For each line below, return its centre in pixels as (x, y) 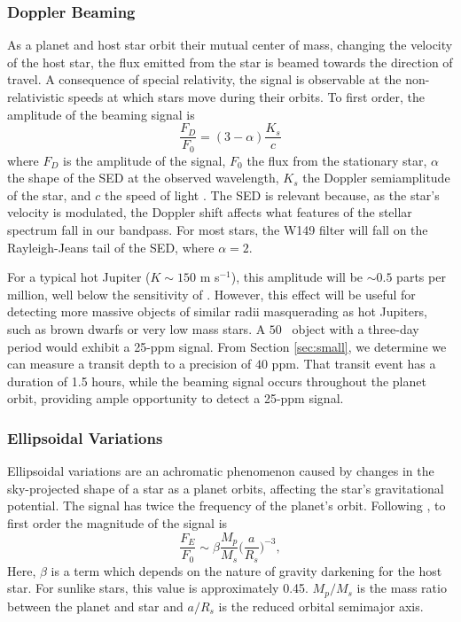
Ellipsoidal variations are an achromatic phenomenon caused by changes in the (221, 471)
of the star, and (49, 194)
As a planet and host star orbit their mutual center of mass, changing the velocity (230, 45)
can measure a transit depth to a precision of (129, 364)
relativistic (36, 97)
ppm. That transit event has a (354, 364)
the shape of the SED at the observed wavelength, (143, 178)
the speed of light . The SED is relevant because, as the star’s (272, 194)
